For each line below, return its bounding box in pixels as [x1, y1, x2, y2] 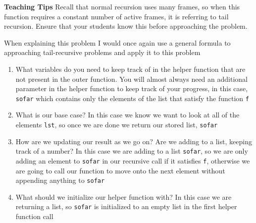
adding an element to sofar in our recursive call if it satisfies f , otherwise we [15, 155, 250, 166]
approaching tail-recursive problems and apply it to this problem [4, 47, 201, 57]
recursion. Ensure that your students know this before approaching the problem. [4, 21, 248, 31]
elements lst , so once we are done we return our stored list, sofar [15, 119, 218, 129]
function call [15, 211, 53, 222]
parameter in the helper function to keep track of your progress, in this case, [15, 83, 248, 94]
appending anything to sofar [15, 175, 105, 185]
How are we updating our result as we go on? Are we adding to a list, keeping [15, 136, 252, 146]
